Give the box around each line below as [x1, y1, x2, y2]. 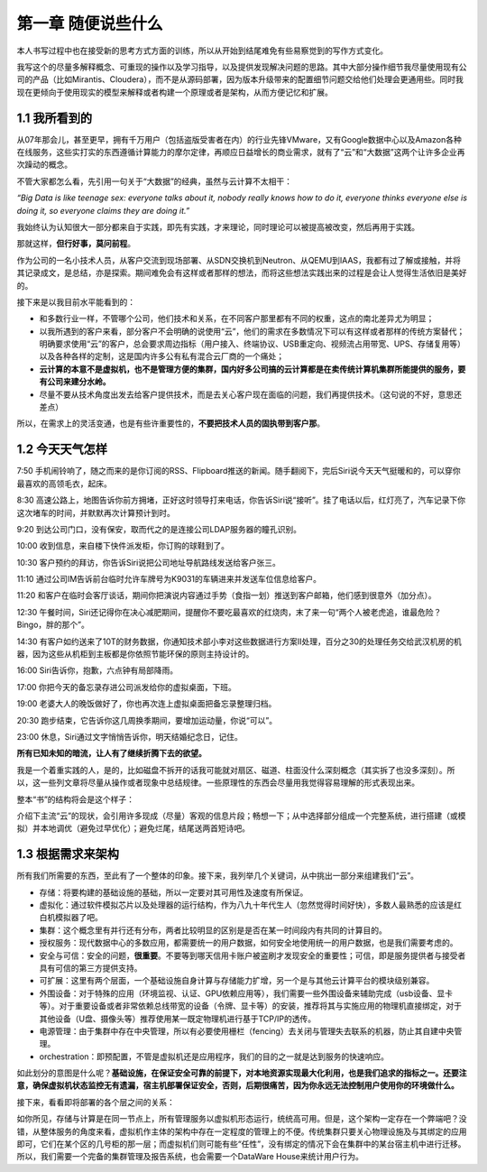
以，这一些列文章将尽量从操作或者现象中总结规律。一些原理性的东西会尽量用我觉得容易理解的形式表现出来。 [16, 777, 419, 789]
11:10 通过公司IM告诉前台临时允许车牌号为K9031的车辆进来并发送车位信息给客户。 [16, 574, 322, 585]
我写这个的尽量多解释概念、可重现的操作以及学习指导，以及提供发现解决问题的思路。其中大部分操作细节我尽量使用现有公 [16, 61, 467, 72]
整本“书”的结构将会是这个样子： [16, 794, 135, 805]
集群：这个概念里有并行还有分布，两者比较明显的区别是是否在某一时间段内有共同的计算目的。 [39, 925, 387, 936]
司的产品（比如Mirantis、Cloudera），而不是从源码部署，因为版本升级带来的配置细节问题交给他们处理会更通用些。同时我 [16, 74, 464, 85]
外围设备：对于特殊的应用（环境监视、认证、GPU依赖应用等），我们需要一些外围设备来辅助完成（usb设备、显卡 [39, 988, 454, 999]
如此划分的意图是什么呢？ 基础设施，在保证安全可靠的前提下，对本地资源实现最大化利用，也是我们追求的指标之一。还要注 [16, 1067, 467, 1078]
